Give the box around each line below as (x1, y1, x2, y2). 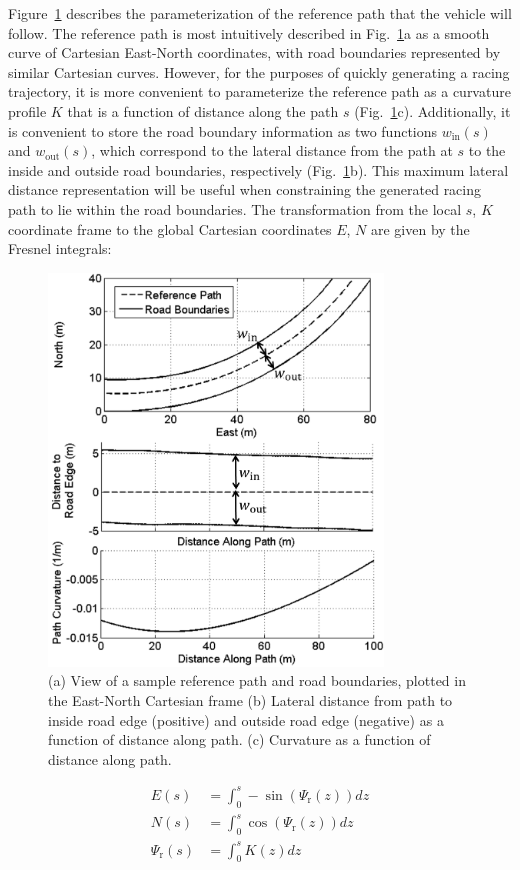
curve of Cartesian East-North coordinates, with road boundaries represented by (8, 42, 501, 63)
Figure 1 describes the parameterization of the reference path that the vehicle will (8, 3, 512, 23)
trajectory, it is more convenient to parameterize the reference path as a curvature (8, 81, 511, 102)
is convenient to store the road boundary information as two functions (8, 120, 438, 141)
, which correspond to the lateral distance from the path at (91, 140, 453, 161)
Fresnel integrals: (8, 238, 112, 259)
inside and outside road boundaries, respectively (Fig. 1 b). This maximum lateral (8, 159, 509, 180)
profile (8, 100, 47, 121)
